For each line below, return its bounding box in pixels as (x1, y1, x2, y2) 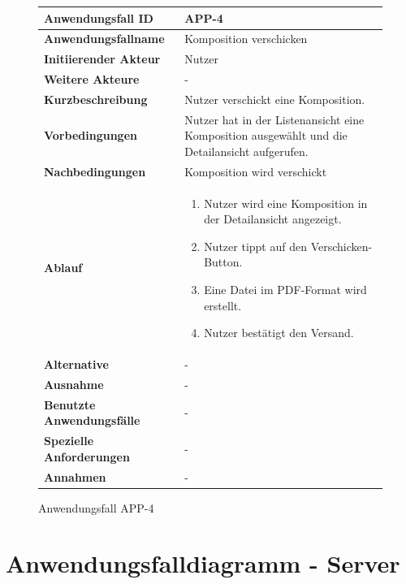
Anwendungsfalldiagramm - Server (6, 547, 400, 580)
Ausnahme (44, 375, 104, 392)
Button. (204, 253, 243, 270)
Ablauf (44, 259, 83, 276)
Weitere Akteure (44, 71, 140, 88)
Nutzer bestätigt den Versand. (204, 324, 354, 341)
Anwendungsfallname (44, 30, 165, 47)
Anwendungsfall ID (44, 9, 153, 26)
